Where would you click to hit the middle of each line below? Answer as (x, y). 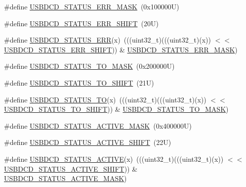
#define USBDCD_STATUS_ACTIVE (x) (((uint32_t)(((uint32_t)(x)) (114, 159)
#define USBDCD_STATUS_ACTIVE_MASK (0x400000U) (98, 125)
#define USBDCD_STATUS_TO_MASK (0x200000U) (89, 66)
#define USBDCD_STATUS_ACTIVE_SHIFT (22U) (88, 142)
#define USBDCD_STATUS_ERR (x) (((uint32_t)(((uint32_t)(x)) (107, 40)
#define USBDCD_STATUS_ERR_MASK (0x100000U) (92, 6)
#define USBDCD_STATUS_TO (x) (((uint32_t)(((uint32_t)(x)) (105, 99)
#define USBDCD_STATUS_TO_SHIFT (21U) (79, 82)
